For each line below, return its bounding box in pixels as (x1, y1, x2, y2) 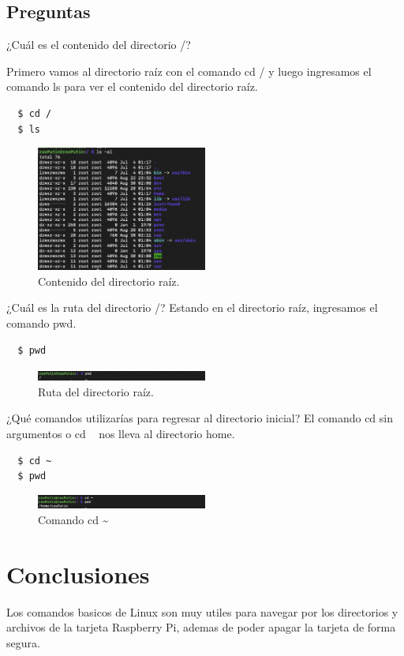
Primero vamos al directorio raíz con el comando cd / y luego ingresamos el (6, 62, 372, 79)
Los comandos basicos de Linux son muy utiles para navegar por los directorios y (6, 603, 398, 620)
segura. (6, 634, 40, 650)
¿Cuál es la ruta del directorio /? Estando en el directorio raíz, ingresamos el (6, 299, 378, 316)
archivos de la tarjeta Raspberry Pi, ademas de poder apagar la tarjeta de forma (6, 619, 396, 635)
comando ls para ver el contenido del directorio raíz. (6, 78, 258, 95)
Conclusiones (6, 557, 150, 590)
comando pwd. (6, 314, 77, 331)
